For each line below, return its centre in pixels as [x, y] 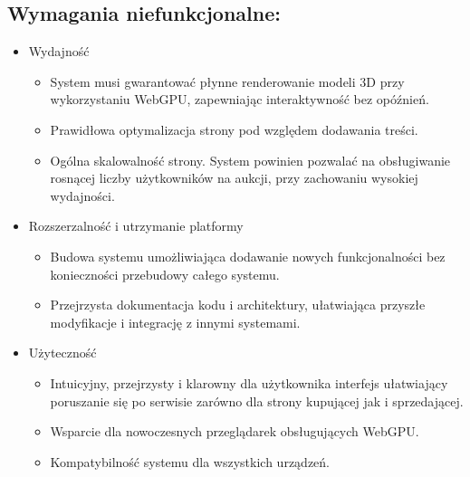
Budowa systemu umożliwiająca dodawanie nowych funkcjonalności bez [248, 256]
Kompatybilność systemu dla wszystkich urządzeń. [190, 461]
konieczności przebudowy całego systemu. [165, 274]
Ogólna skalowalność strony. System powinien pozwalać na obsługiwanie [250, 160]
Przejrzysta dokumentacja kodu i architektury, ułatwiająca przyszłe [238, 305]
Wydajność [59, 51]
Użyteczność [62, 353]
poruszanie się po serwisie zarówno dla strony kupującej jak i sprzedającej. [257, 401]
